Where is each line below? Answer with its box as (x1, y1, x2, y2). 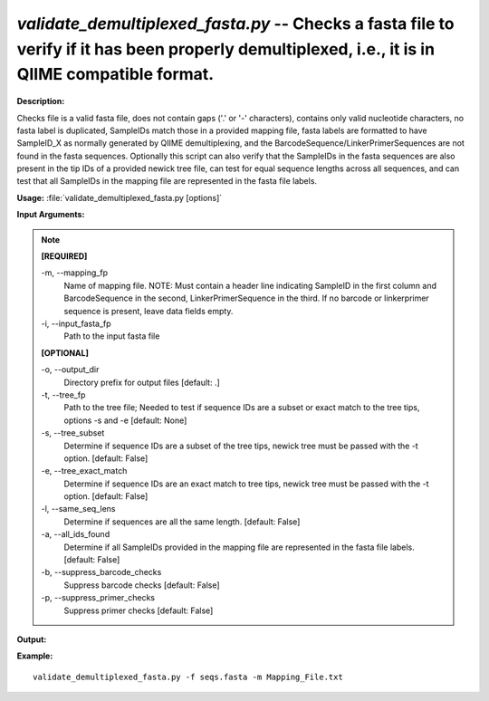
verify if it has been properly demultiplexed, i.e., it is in (16, 39, 435, 59)
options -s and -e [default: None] (63, 415, 187, 426)
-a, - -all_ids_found (41, 529, 110, 540)
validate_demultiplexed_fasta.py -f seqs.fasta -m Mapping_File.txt (33, 671, 343, 682)
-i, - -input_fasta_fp (41, 318, 112, 329)
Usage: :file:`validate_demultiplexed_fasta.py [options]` (16, 192, 223, 203)
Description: (16, 96, 65, 107)
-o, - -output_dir (41, 364, 100, 375)
